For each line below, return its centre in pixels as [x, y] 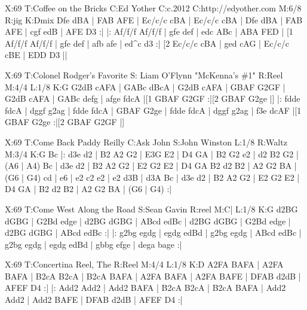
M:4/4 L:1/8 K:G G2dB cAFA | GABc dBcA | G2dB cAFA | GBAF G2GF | [145, 86]
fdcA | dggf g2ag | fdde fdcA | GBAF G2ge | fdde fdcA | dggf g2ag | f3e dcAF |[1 [153, 110]
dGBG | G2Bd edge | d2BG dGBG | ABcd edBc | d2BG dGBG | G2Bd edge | [148, 221]
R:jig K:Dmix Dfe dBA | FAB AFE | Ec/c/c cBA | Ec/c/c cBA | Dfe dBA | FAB [154, 19]
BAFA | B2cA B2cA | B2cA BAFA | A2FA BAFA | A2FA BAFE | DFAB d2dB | [153, 276]
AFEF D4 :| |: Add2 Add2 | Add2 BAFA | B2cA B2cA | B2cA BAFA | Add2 [145, 288]
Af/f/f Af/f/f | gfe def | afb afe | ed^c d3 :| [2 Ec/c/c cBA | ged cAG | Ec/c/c [147, 43]
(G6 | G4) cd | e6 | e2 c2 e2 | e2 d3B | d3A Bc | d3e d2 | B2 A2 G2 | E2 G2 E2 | [152, 177]
